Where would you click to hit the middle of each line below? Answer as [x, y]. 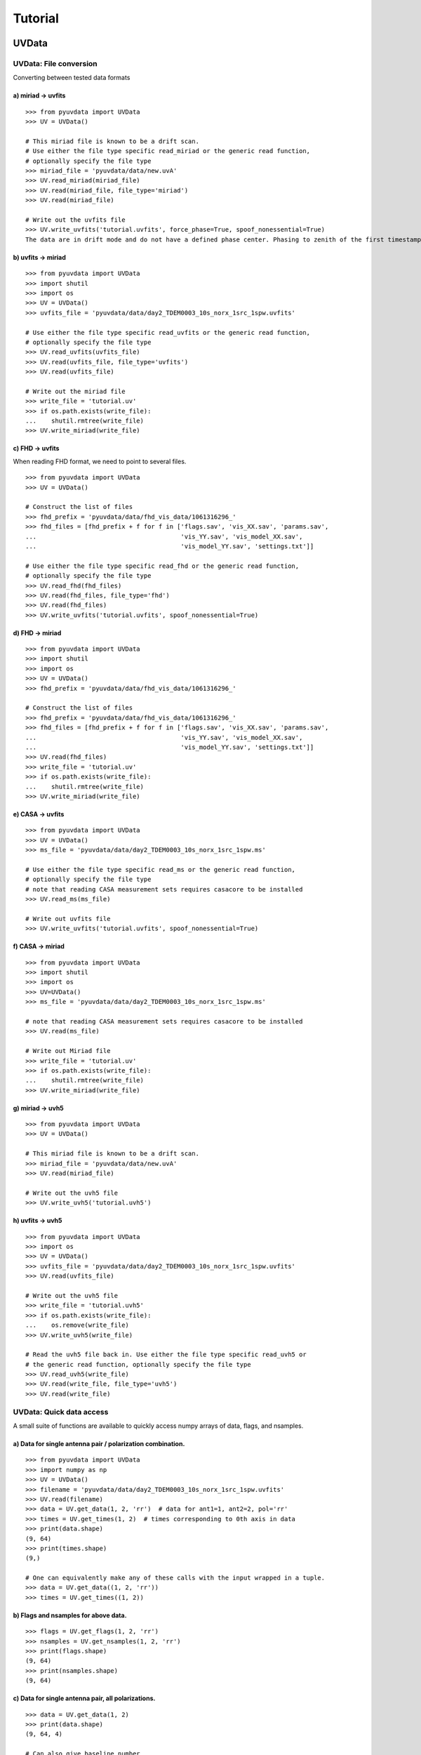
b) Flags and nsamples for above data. [70, 1615]
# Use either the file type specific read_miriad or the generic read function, [168, 151]
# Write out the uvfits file [75, 220]
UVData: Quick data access [61, 1412]
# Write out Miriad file [68, 1051]
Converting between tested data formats [72, 78]
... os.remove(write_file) [78, 1325]
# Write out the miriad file [75, 391]
